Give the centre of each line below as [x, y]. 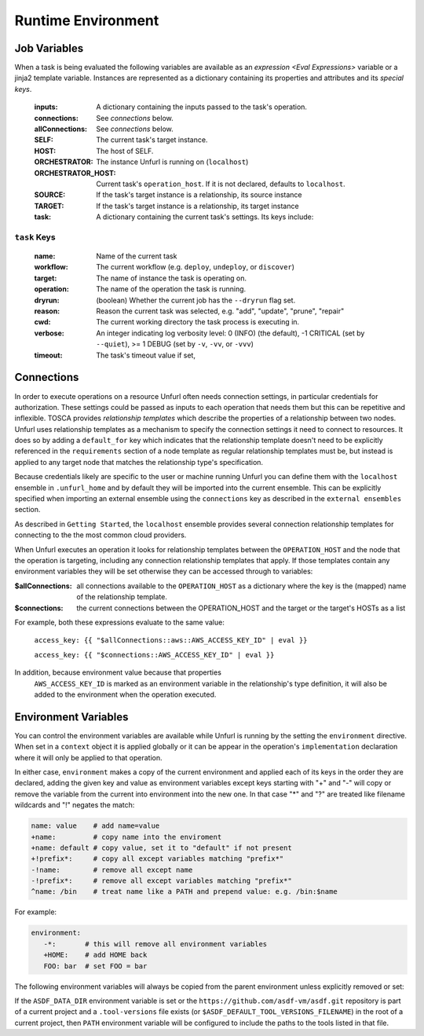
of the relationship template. [122, 597]
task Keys [35, 237]
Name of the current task [137, 256]
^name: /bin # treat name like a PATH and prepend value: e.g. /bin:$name [184, 892]
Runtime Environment [87, 20]
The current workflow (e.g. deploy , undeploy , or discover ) [195, 267]
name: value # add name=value [95, 826]
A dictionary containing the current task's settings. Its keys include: [205, 217]
